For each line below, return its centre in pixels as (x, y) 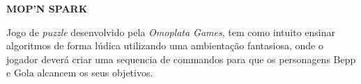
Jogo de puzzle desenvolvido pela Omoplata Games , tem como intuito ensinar (171, 32)
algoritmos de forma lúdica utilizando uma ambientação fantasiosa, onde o (165, 45)
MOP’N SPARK (47, 8)
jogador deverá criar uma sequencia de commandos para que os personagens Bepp (181, 59)
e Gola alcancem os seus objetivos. (80, 73)
